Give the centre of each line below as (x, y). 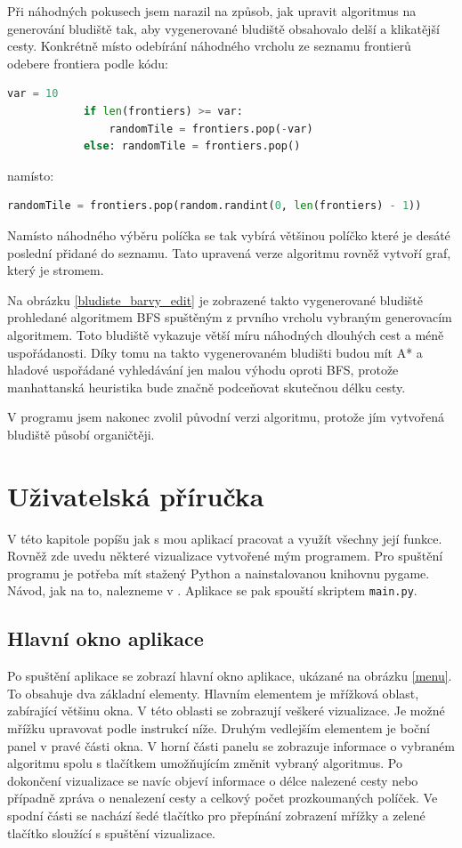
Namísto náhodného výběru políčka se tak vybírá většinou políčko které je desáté (229, 234)
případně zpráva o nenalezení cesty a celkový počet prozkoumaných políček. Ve (223, 798)
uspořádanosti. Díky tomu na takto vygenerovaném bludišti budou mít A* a (215, 352)
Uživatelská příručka (136, 495)
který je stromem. (56, 270)
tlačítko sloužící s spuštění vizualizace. (112, 832)
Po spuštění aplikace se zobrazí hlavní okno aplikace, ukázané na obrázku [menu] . (230, 676)
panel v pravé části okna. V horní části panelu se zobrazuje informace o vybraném (231, 745)
